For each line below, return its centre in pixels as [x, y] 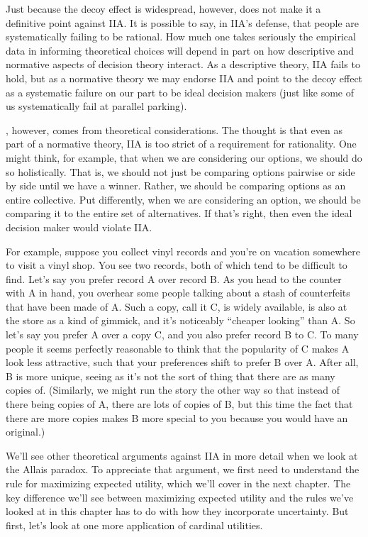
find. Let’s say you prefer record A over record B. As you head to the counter [174, 278]
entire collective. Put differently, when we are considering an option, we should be [183, 199]
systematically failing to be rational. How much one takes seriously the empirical [181, 37]
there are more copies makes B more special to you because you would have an [177, 417]
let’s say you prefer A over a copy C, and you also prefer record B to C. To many [182, 334]
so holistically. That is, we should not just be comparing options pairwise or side [180, 171]
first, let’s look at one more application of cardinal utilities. [134, 525]
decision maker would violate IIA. [79, 227]
